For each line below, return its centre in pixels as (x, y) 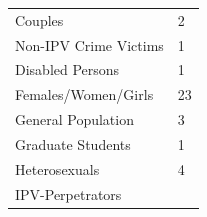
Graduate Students (73, 143)
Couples (39, 19)
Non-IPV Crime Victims (89, 44)
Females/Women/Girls (84, 94)
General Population (74, 119)
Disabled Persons (67, 69)
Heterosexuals (57, 168)
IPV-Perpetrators (68, 193)
